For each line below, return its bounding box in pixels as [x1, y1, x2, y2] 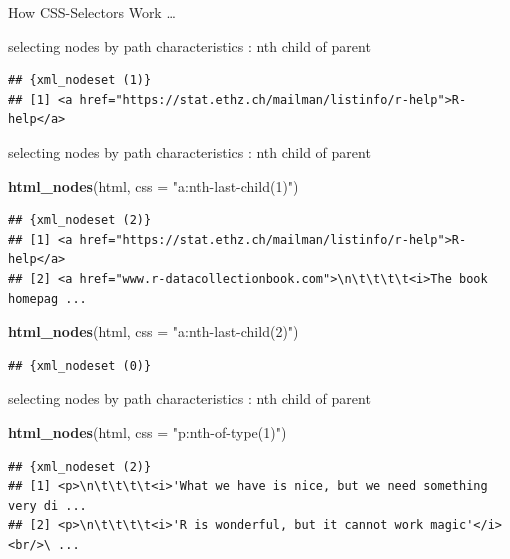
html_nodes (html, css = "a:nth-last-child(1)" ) [8, 175, 299, 196]
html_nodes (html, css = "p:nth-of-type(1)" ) [8, 421, 287, 442]
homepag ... [8, 291, 87, 306]
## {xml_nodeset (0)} [8, 358, 152, 373]
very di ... [8, 498, 87, 513]
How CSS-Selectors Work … [8, 2, 176, 22]
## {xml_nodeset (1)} [8, 73, 152, 88]
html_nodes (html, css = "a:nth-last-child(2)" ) [8, 321, 299, 342]
